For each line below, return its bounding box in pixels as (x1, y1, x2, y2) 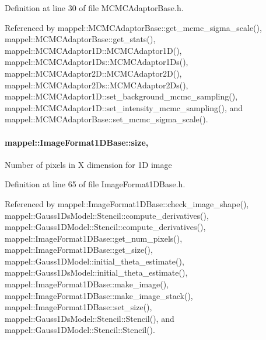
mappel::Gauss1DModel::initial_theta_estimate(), (5, 255, 184, 267)
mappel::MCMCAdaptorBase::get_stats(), (5, 33, 156, 45)
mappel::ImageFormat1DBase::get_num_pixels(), (5, 232, 183, 244)
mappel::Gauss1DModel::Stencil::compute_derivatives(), (5, 221, 206, 233)
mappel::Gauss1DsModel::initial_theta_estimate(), (5, 266, 188, 279)
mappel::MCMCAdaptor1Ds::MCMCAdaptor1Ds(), (5, 56, 188, 68)
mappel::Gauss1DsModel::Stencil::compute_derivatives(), (5, 209, 209, 221)
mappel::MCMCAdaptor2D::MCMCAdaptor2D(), (5, 67, 182, 79)
